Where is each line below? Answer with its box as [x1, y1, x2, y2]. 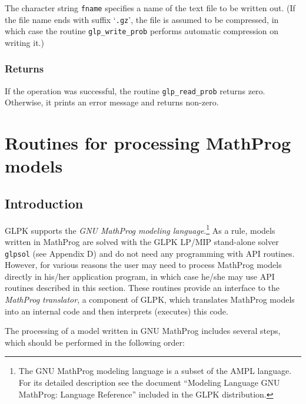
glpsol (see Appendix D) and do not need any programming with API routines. [5, 247, 295, 259]
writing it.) [5, 36, 44, 48]
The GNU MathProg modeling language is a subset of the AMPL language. [18, 365, 292, 377]
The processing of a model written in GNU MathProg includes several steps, [5, 324, 281, 337]
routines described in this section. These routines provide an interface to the [5, 282, 280, 294]
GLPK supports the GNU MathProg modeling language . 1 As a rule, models [5, 222, 275, 236]
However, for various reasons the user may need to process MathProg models [5, 259, 282, 271]
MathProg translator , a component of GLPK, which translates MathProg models [5, 293, 295, 306]
